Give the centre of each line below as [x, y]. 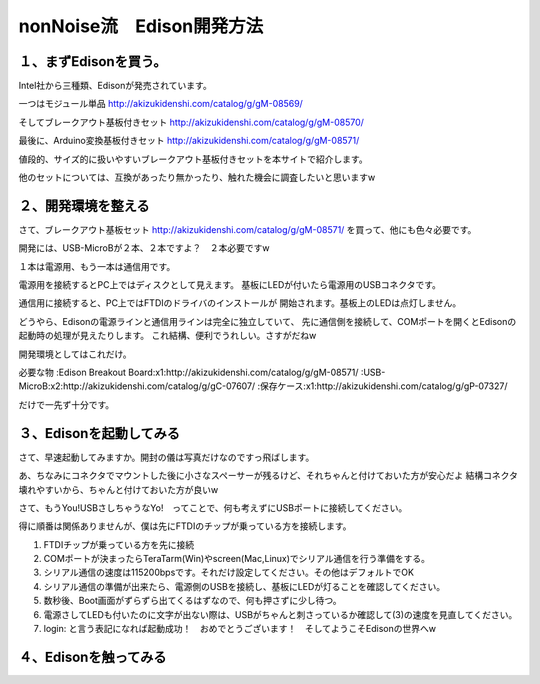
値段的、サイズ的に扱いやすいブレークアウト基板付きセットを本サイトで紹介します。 [193, 159]
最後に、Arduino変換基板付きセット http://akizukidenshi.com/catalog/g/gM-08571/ [189, 141]
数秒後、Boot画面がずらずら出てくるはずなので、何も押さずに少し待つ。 [192, 601]
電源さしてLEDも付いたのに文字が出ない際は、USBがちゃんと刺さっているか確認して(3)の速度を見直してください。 [280, 614]
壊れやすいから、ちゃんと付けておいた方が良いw [118, 489]
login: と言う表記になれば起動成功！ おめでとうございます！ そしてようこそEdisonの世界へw [240, 629]
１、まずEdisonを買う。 [92, 61]
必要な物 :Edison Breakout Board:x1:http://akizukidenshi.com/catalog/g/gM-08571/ [188, 372]
